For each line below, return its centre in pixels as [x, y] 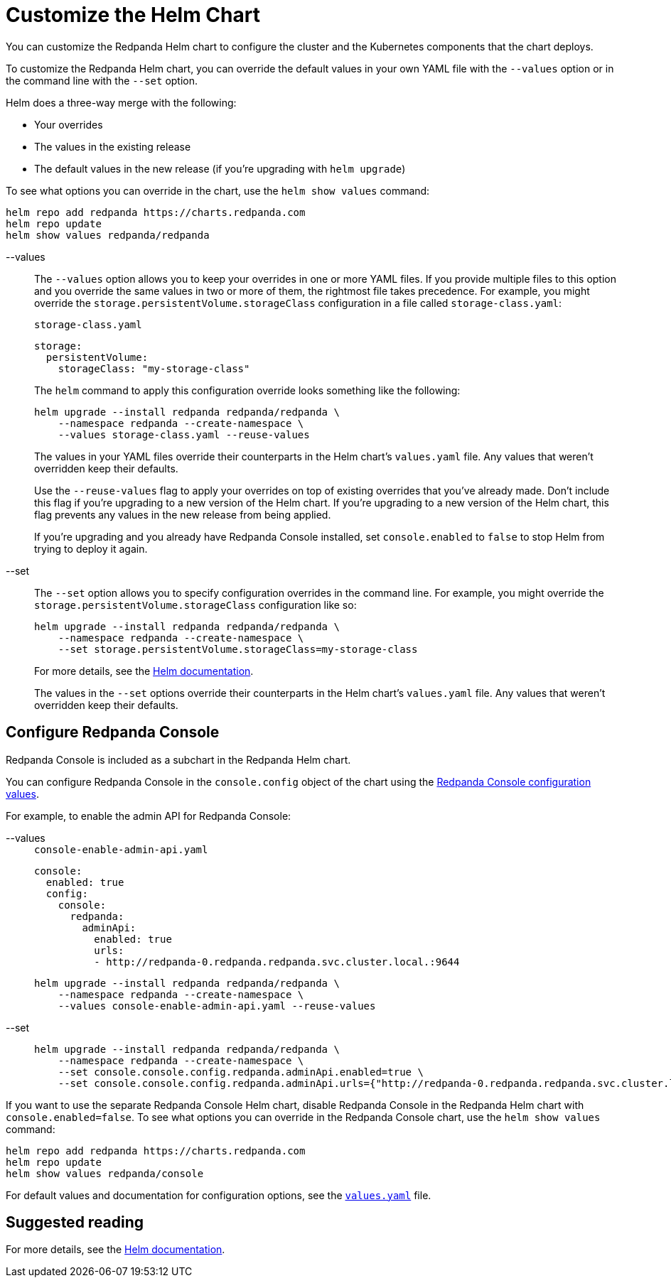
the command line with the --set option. [102, 80]
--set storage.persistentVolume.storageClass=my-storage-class [238, 649]
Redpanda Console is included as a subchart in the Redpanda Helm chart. [178, 759]
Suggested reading [75, 1223]
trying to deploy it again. [91, 548]
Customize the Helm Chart [133, 15]
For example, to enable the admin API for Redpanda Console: [149, 816]
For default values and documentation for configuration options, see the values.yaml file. [219, 1195]
